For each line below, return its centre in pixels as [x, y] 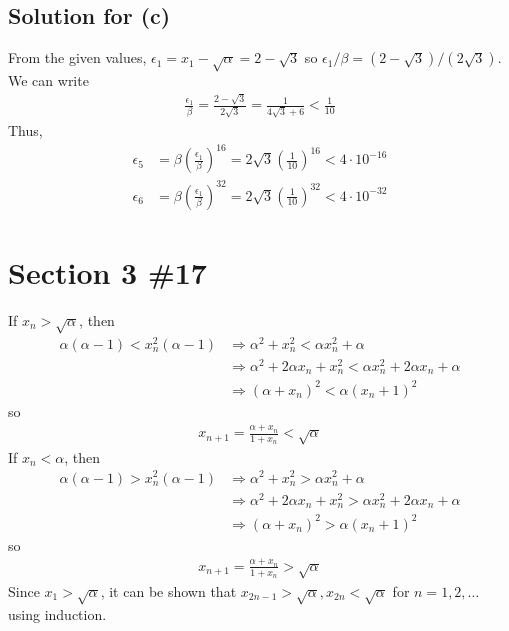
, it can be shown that [168, 590]
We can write [48, 79]
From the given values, [77, 57]
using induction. [57, 613]
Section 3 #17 [107, 271]
